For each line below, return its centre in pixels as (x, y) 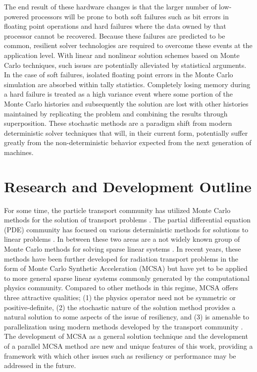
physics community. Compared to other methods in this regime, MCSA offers (121, 288)
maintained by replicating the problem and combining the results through (116, 113)
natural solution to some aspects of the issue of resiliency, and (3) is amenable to (127, 317)
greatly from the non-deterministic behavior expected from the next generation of (128, 142)
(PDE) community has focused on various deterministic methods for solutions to (126, 229)
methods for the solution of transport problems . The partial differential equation (127, 220)
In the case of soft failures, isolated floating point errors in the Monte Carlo (119, 75)
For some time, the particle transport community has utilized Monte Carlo (117, 210)
